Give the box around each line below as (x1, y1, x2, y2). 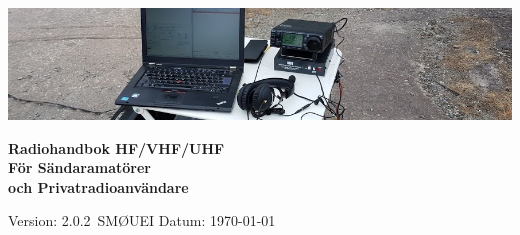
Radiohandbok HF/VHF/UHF (8, 137, 225, 158)
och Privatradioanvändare (8, 176, 189, 197)
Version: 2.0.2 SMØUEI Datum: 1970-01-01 (8, 210, 276, 231)
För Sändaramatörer (8, 157, 151, 178)
